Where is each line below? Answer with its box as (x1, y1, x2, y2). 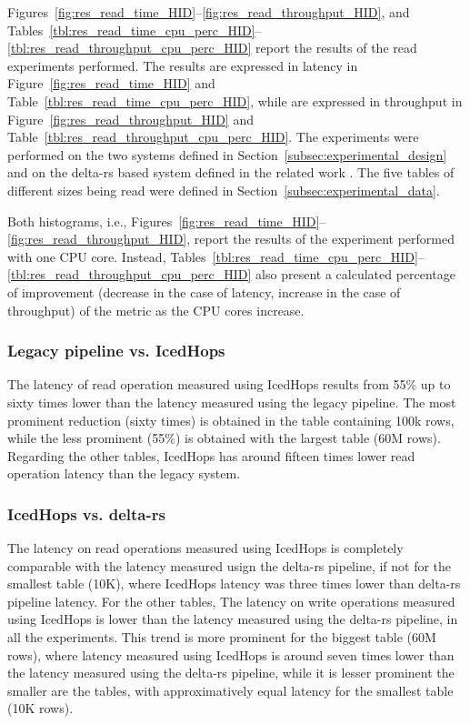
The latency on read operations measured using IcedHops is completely (7, 538, 404, 558)
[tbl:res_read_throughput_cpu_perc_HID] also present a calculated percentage (7, 265, 456, 284)
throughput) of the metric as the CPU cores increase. (7, 300, 305, 319)
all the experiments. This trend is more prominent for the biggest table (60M (7, 628, 436, 647)
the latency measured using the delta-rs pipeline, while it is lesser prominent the (7, 663, 455, 682)
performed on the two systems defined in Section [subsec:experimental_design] (7, 145, 447, 164)
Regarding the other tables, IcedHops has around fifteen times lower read (7, 446, 415, 465)
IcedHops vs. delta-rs (7, 502, 165, 525)
